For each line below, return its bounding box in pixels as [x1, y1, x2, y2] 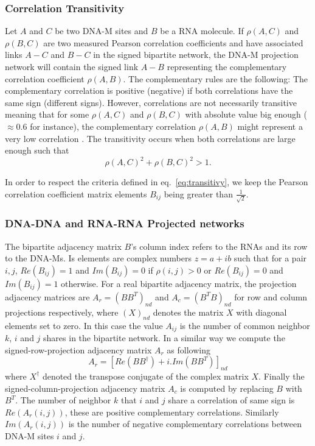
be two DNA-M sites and [55, 24, 148, 37]
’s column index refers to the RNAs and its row [131, 239, 308, 252]
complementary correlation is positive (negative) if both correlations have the [5, 84, 293, 97]
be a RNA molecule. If [160, 24, 244, 37]
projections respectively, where [5, 305, 119, 318]
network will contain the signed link [5, 60, 139, 73]
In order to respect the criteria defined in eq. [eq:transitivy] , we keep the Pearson [5, 175, 308, 188]
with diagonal [236, 305, 287, 318]
